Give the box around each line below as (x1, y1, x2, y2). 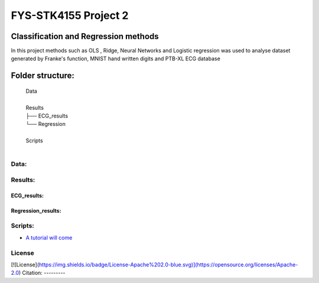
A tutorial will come (25, 234, 73, 241)
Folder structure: (11, 71, 75, 81)
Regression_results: (11, 207, 61, 214)
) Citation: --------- (18, 269, 66, 277)
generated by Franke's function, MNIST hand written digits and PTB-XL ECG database (11, 55, 221, 62)
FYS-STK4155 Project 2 (11, 9, 129, 22)
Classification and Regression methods (11, 31, 159, 41)
